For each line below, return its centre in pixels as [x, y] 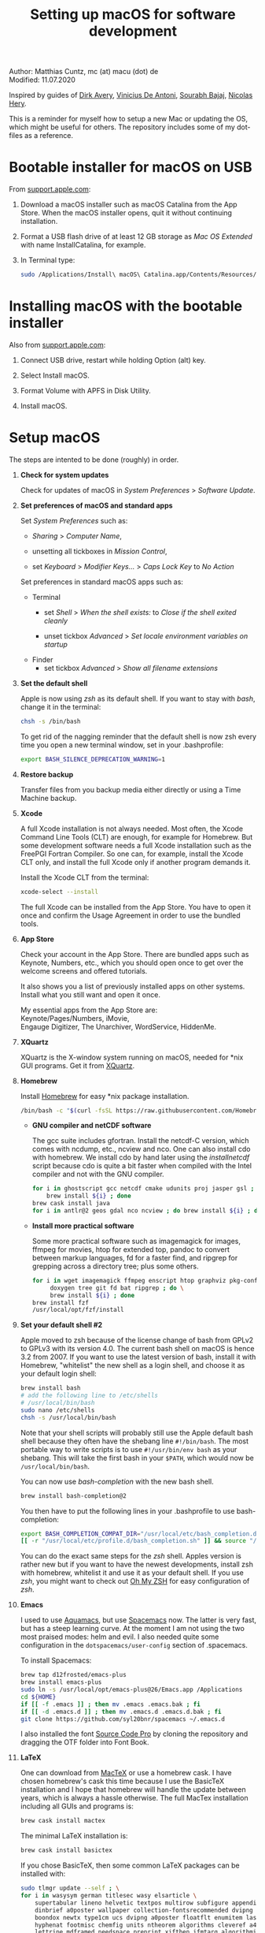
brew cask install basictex [66, 1850]
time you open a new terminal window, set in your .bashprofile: [122, 745]
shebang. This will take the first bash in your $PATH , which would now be [137, 1458]
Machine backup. [48, 798]
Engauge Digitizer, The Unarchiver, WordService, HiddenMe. [118, 1026]
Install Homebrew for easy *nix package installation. [105, 1096]
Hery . [18, 103]
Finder [42, 659]
